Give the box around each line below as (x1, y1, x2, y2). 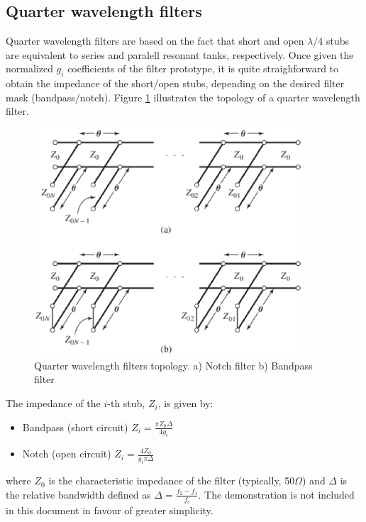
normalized (6, 61, 53, 76)
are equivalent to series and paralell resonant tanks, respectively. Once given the (6, 47, 354, 62)
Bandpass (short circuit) (22, 419, 128, 434)
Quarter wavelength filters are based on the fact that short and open (6, 33, 304, 48)
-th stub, (107, 396, 145, 411)
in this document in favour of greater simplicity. (6, 503, 213, 518)
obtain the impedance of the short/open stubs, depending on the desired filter (6, 76, 345, 91)
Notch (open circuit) (22, 446, 111, 461)
